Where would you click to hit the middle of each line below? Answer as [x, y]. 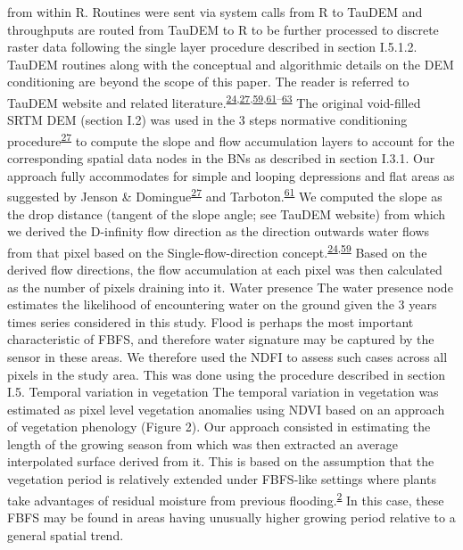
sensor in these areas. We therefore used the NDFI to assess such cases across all [227, 356]
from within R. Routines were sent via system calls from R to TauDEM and [215, 12]
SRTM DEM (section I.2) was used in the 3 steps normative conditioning [207, 120]
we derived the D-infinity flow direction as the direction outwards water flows [219, 231]
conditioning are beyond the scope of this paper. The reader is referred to [208, 82]
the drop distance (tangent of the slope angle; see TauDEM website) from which [227, 213]
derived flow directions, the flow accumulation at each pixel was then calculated [225, 269]
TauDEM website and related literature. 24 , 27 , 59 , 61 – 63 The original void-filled [214, 101]
